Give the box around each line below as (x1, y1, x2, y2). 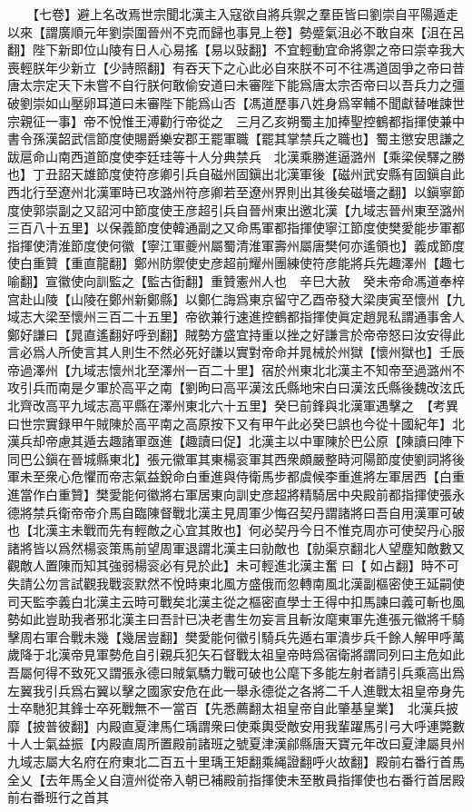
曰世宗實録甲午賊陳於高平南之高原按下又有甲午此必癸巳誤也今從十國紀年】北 (7, 413, 465, 432)
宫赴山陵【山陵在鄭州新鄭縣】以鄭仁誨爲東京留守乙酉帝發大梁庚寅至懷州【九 (7, 289, 465, 308)
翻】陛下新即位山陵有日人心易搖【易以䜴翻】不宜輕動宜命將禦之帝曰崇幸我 (7, 40, 452, 59)
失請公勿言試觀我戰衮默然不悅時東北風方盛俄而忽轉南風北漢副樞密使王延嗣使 (7, 574, 465, 592)
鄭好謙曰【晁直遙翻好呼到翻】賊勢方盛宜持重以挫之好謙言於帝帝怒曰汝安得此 (7, 324, 465, 343)
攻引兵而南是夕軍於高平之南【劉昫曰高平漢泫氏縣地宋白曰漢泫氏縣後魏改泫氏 (7, 378, 465, 397)
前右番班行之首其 (7, 787, 109, 807)
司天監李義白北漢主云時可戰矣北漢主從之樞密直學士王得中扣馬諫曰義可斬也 (7, 591, 452, 610)
